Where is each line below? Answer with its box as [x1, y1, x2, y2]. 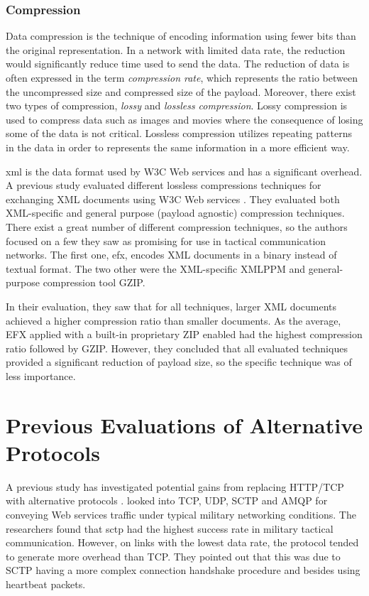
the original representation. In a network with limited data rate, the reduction [6, 42, 346, 57]
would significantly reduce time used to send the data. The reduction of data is [6, 56, 350, 71]
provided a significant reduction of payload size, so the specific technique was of [6, 354, 352, 369]
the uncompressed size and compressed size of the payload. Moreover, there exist [6, 84, 356, 99]
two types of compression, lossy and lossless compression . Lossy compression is [6, 98, 348, 113]
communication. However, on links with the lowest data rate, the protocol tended [6, 535, 359, 550]
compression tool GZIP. [43, 275, 145, 290]
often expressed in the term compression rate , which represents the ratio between [6, 70, 358, 85]
